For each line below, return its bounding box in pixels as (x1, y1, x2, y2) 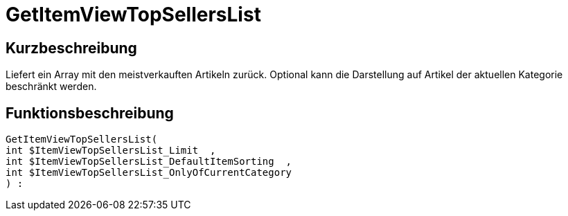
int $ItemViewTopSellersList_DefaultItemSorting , (6, 156, 292, 168)
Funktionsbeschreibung (6, 104, 174, 122)
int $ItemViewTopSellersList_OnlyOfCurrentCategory (6, 167, 292, 179)
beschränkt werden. (6, 80, 97, 93)
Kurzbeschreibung (6, 39, 137, 57)
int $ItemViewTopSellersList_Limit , (6, 145, 216, 156)
